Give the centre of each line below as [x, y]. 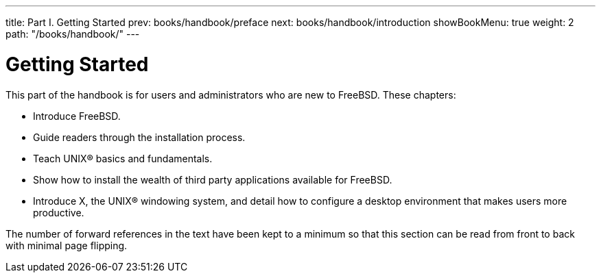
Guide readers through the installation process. [139, 137]
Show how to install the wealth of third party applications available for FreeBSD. [213, 179]
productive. [59, 212]
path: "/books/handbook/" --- [73, 34]
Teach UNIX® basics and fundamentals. [123, 158]
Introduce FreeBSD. [77, 116]
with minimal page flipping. [67, 245]
